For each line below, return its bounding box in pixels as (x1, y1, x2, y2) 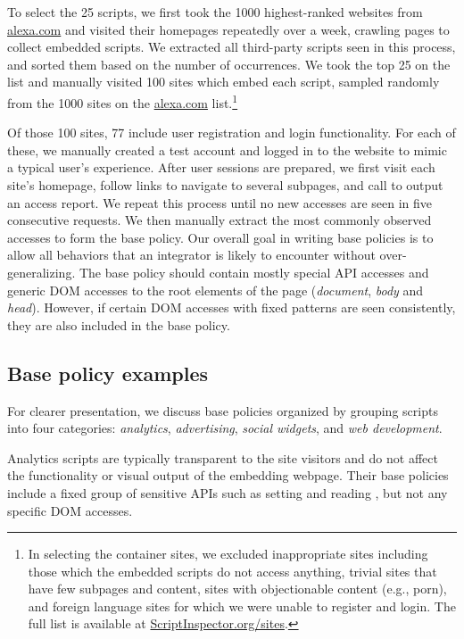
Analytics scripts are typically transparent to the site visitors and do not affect (7, 448, 438, 467)
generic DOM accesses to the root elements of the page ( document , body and (7, 280, 424, 299)
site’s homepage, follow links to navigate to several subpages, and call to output (7, 176, 443, 194)
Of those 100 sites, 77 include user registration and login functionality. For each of (7, 123, 456, 142)
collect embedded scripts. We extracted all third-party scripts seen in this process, (7, 37, 456, 56)
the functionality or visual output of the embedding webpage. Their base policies (7, 466, 449, 485)
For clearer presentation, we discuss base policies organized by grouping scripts (7, 401, 438, 419)
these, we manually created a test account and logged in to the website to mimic (7, 140, 447, 159)
